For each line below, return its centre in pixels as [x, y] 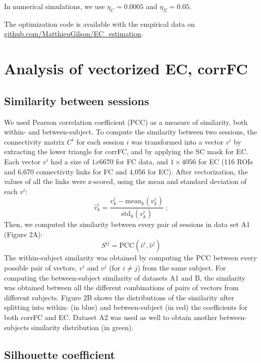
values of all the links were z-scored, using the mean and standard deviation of [125, 181]
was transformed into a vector [177, 141]
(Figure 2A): [23, 234]
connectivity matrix [34, 141]
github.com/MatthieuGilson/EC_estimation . [74, 34]
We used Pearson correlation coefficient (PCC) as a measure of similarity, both [126, 122]
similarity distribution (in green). [82, 327]
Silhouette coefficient [60, 354]
